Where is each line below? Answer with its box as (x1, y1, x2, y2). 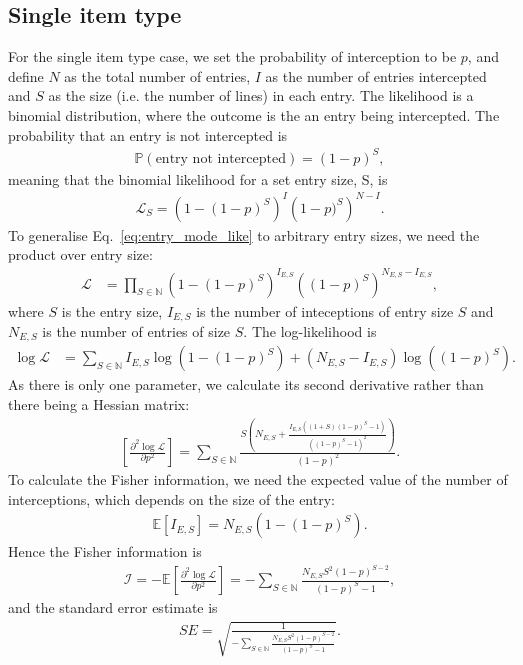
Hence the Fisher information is (8, 541, 202, 562)
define (8, 65, 44, 86)
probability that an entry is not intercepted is (8, 124, 288, 145)
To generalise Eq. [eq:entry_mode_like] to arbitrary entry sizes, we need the (8, 224, 480, 245)
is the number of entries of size (42, 321, 231, 341)
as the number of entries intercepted (265, 65, 487, 86)
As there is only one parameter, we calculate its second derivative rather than (8, 374, 484, 395)
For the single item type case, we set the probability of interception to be (8, 46, 457, 67)
